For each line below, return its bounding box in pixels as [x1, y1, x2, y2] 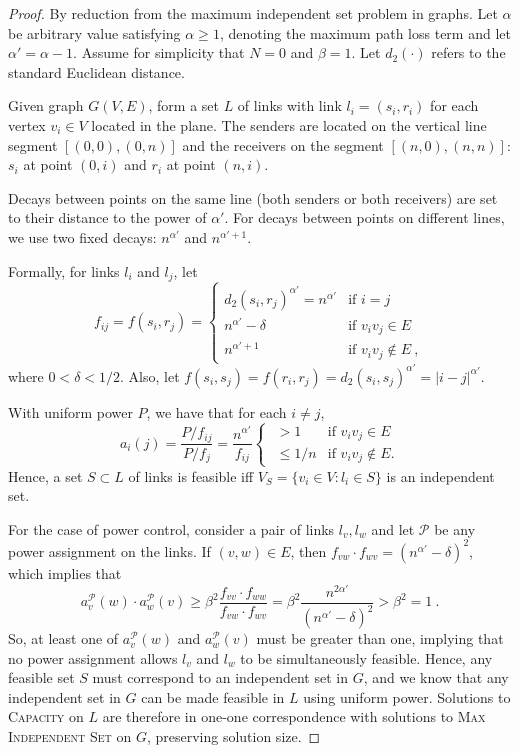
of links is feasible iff [128, 465, 254, 486]
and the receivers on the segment [182, 134, 384, 155]
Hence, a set [8, 465, 83, 486]
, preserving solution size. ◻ [146, 726, 321, 747]
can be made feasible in [141, 686, 285, 707]
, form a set [148, 95, 219, 116]
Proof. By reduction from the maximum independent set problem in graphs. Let [8, 3, 498, 23]
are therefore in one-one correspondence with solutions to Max [102, 706, 486, 727]
